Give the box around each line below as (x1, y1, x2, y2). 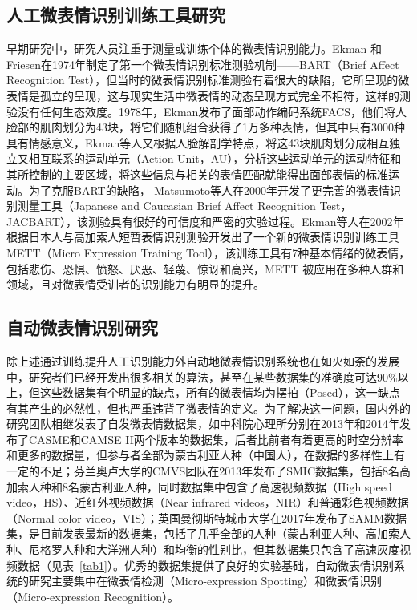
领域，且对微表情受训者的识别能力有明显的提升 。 (6, 276, 265, 293)
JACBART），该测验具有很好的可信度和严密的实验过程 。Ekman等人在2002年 (6, 212, 404, 229)
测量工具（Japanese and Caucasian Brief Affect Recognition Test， (17, 197, 352, 214)
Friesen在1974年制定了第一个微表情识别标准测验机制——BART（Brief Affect (6, 55, 399, 72)
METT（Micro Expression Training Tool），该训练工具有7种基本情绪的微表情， (6, 244, 411, 261)
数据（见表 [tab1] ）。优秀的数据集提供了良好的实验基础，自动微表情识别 (17, 556, 395, 573)
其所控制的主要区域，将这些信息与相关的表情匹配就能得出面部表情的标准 (6, 165, 388, 182)
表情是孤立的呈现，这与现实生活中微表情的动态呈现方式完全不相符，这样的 (6, 87, 399, 103)
